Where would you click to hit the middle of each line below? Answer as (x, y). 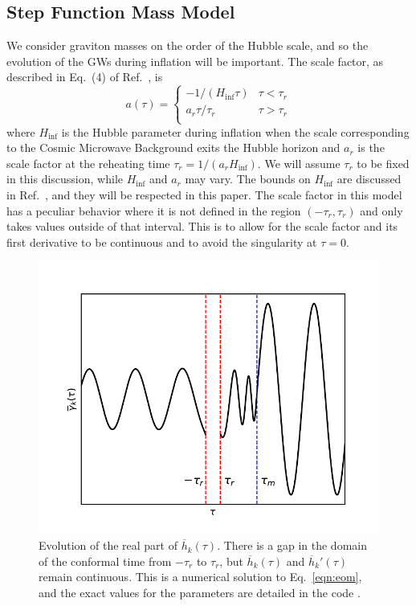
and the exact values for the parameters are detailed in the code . (200, 592)
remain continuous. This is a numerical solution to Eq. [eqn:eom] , (200, 577)
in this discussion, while (65, 179)
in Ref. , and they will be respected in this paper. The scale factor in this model (204, 194)
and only (381, 210)
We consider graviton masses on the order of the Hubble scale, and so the (188, 45)
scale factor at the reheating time (88, 163)
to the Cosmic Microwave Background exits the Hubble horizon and (173, 147)
